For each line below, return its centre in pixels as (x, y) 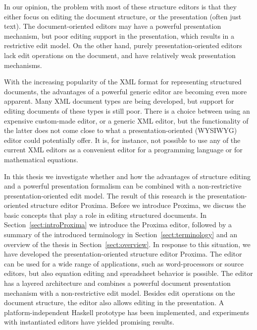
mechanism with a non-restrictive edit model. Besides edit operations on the (120, 293)
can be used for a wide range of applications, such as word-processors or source (124, 263)
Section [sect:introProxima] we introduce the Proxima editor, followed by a (118, 225)
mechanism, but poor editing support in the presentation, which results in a (119, 35)
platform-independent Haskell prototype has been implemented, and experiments (127, 312)
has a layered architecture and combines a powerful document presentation (117, 283)
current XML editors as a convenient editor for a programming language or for (123, 150)
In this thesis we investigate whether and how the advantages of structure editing (127, 176)
